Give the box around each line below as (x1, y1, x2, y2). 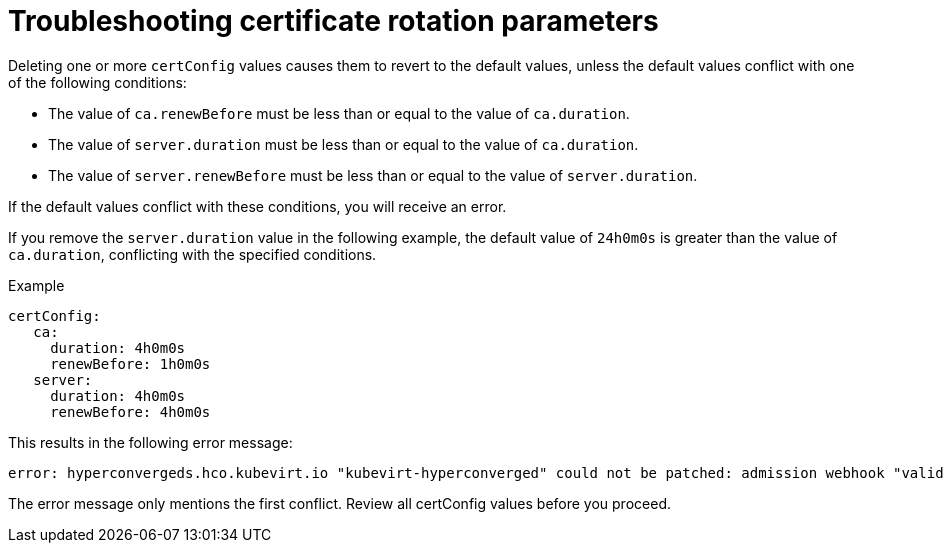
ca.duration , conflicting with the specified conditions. (8, 245, 377, 263)
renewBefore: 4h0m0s (50, 403, 211, 420)
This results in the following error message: (8, 433, 293, 451)
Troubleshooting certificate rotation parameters (8, 4, 659, 38)
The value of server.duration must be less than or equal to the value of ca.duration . (48, 135, 639, 153)
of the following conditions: (8, 73, 187, 91)
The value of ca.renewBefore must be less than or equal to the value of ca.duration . (48, 104, 630, 122)
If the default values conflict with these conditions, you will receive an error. (8, 197, 507, 215)
